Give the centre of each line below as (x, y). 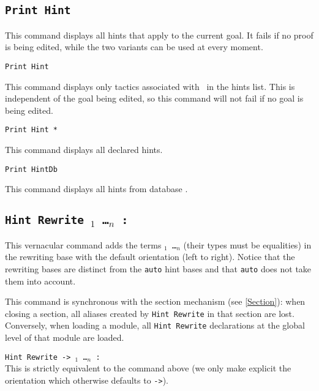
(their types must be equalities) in (247, 244)
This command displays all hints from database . (96, 189)
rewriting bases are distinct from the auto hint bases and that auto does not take (158, 268)
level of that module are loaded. (65, 337)
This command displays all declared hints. (84, 150)
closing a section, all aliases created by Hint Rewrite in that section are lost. (150, 313)
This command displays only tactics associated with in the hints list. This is (150, 86)
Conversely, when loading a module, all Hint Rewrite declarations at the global (155, 325)
